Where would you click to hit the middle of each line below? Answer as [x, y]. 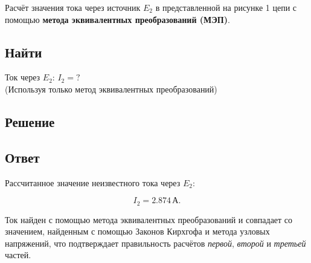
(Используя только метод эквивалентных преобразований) [111, 89]
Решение [30, 121]
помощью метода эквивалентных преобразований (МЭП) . [117, 19]
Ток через [23, 77]
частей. [18, 255]
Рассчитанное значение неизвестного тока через [93, 182]
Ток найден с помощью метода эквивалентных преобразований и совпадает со [149, 219]
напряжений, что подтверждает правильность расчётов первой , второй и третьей [155, 243]
